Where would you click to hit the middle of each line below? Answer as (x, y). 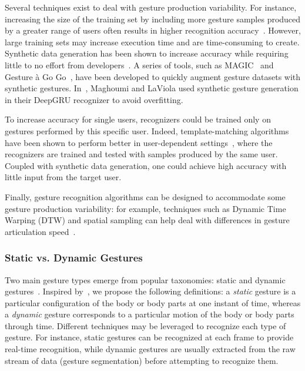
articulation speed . (40, 231)
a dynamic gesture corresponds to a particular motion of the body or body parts (150, 314)
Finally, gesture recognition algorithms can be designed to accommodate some (145, 196)
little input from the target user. (63, 177)
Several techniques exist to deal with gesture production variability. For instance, (151, 7)
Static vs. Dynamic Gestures (74, 258)
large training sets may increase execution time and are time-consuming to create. (152, 42)
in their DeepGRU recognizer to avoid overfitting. (94, 99)
